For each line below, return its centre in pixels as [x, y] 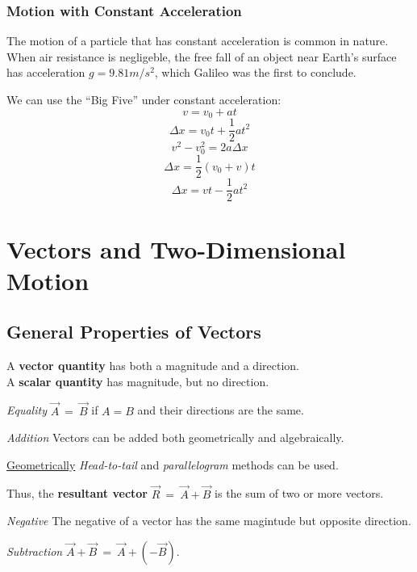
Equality [27, 410]
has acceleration [46, 72]
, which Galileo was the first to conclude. [255, 72]
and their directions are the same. [221, 410]
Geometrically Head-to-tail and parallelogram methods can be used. [173, 464]
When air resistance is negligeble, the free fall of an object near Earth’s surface [202, 56]
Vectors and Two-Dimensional [176, 248]
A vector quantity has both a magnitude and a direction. [153, 366]
